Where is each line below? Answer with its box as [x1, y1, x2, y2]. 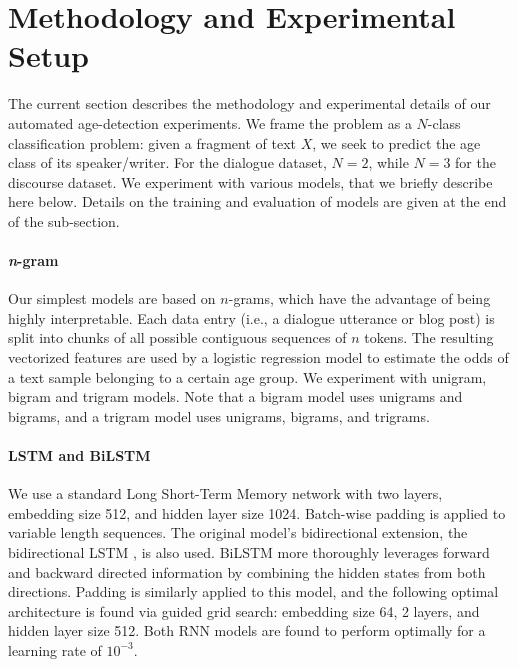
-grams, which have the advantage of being [228, 288, 491, 309]
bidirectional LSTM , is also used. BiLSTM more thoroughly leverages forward [8, 542, 490, 562]
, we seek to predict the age [312, 132, 481, 153]
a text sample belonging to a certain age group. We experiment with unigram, [8, 366, 487, 387]
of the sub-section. [8, 210, 120, 231]
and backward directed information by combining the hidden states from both [8, 561, 486, 582]
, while [368, 152, 409, 173]
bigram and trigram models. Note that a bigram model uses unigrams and [8, 386, 463, 407]
